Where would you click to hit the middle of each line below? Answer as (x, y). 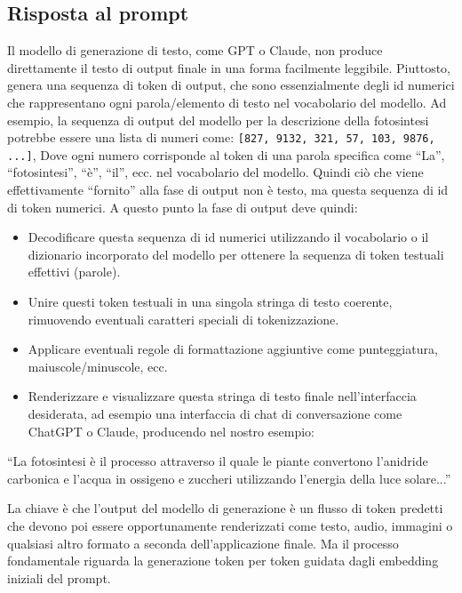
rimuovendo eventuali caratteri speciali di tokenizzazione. (183, 319)
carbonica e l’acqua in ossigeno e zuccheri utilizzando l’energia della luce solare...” (229, 478)
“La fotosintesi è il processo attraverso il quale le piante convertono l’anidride (218, 461)
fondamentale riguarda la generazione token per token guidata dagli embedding (223, 561)
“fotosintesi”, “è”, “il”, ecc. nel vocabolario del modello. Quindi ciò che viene (215, 172)
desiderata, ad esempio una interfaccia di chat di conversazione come (215, 414)
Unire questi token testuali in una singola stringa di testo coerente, (210, 302)
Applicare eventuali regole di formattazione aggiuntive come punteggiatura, (233, 349)
